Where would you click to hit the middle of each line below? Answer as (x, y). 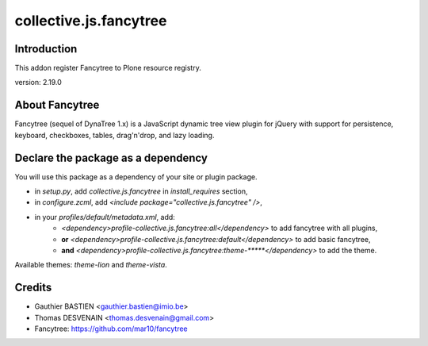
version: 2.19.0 (38, 83)
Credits (33, 288)
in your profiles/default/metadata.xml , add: (105, 217)
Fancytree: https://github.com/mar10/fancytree (111, 329)
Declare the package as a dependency (111, 158)
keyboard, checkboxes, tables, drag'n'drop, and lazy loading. (115, 135)
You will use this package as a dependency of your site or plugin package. (136, 177)
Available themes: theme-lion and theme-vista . (91, 265)
